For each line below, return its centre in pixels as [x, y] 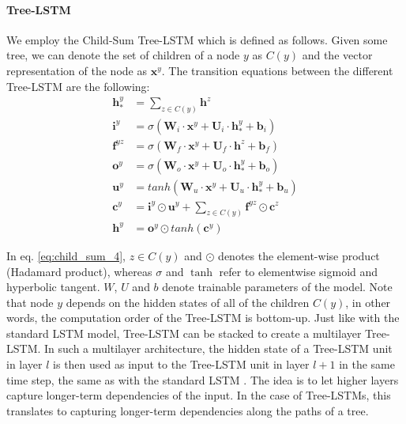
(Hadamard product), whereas [79, 271]
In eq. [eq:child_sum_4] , [66, 255]
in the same [367, 364]
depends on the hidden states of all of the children [188, 302]
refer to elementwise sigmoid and [299, 271]
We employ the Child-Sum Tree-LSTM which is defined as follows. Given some [197, 39]
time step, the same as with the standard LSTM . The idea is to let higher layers [203, 379]
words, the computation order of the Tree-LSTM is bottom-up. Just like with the [203, 318]
